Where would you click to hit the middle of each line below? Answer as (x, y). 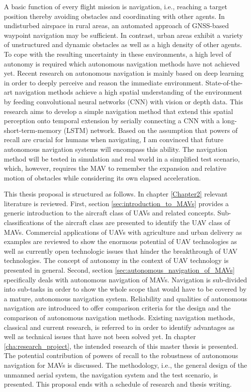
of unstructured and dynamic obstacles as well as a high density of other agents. (123, 44)
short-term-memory (33, 130)
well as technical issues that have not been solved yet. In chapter (100, 336)
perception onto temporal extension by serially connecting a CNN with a (112, 121)
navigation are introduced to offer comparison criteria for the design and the (117, 308)
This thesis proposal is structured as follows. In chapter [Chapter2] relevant (116, 194)
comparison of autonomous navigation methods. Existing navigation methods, (119, 317)
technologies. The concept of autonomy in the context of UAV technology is (116, 260)
